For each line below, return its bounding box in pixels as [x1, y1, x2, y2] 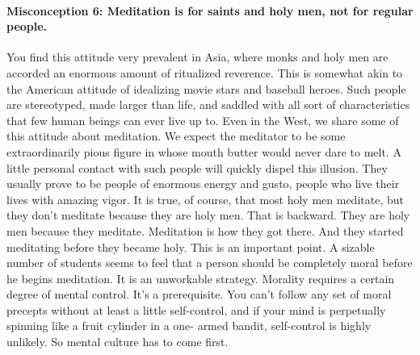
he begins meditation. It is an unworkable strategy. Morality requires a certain [6, 269, 395, 286]
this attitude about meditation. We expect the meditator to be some [6, 127, 346, 144]
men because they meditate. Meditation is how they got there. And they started [6, 222, 404, 239]
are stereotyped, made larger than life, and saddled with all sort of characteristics [6, 96, 410, 113]
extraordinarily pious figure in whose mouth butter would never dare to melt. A [6, 143, 401, 160]
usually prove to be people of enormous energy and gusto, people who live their [6, 175, 400, 192]
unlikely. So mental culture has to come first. [6, 333, 229, 350]
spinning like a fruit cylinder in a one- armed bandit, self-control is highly [6, 317, 372, 334]
